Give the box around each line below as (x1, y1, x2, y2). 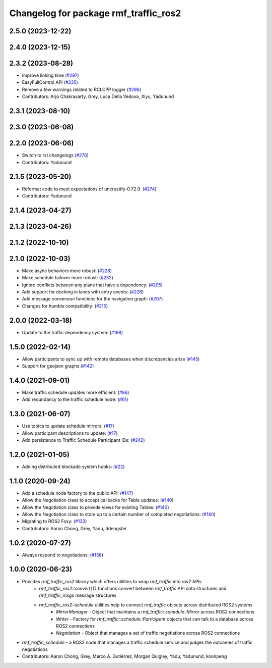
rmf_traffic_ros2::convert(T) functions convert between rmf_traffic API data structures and (39, 585, 227, 591)
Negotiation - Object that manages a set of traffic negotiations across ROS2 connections (56, 630, 240, 636)
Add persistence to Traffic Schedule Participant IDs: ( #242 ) (22, 437, 146, 443)
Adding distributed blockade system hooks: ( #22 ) (22, 464, 125, 470)
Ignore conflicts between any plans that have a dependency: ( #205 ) (22, 282, 163, 288)
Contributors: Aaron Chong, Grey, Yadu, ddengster (22, 525, 127, 531)
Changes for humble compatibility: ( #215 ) (22, 303, 108, 309)
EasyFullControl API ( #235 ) (22, 79, 78, 85)
